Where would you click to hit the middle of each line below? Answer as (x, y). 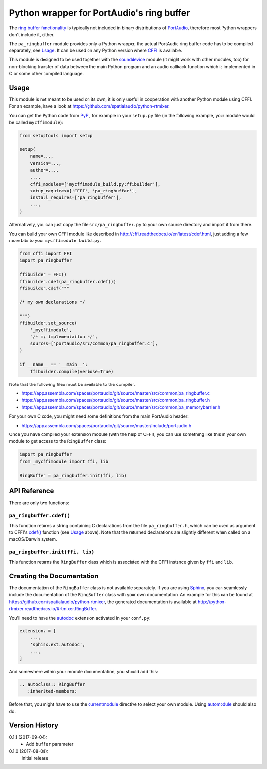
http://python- (212, 602)
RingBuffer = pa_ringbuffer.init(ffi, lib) (73, 475)
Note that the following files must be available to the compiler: (72, 384)
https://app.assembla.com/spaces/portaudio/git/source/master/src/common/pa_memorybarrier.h (121, 407)
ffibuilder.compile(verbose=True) (72, 371)
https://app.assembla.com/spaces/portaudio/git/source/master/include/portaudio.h (107, 425)
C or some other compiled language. (46, 73)
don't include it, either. (32, 34)
